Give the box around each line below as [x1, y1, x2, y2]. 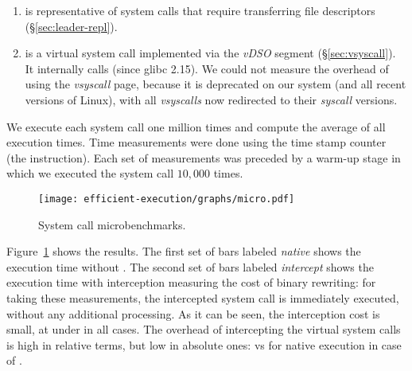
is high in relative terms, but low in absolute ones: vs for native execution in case [6, 336, 402, 353]
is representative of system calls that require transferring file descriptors [25, 2, 375, 18]
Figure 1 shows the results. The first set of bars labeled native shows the [6, 243, 361, 260]
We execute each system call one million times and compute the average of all [6, 118, 386, 135]
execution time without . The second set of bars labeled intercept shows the [6, 258, 374, 275]
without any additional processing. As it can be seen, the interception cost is [6, 305, 380, 322]
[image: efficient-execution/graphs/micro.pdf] [38, 193, 295, 205]
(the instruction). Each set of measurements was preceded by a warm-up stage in [6, 149, 401, 166]
